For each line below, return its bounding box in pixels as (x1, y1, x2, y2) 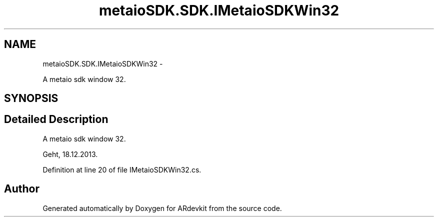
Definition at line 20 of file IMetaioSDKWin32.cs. (42, 165, 201, 174)
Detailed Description (4, 113, 108, 126)
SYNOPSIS (4, 92, 58, 105)
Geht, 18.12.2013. (42, 149, 98, 158)
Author (4, 182, 39, 195)
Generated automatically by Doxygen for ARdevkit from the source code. (42, 203, 282, 212)
